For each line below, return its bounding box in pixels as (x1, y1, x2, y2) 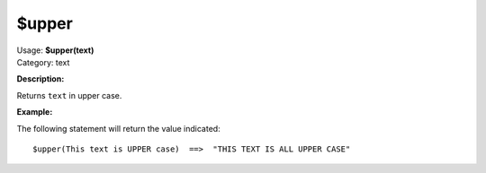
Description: (16, 74, 65, 84)
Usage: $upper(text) (16, 45, 94, 56)
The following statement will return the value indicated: (16, 123, 220, 134)
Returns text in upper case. (16, 90, 122, 100)
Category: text (16, 56, 70, 67)
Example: (16, 107, 53, 117)
